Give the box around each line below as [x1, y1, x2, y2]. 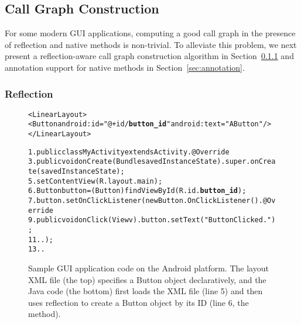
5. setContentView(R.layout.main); [28, 177, 163, 185]
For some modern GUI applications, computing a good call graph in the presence [5, 27, 296, 39]
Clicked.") [233, 216, 276, 225]
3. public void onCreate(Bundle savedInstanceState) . [28, 157, 225, 166]
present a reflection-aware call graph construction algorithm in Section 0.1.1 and [5, 50, 294, 62]
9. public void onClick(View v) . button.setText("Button [28, 216, 234, 225]
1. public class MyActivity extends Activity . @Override [28, 147, 230, 156]
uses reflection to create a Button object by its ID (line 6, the [28, 296, 249, 308]
